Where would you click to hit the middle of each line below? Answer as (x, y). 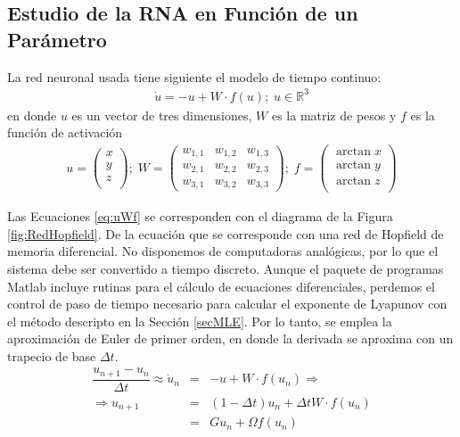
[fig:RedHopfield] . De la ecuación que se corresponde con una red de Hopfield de (226, 233)
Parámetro (57, 39)
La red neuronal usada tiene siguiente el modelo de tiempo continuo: (194, 76)
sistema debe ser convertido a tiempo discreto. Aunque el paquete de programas (226, 268)
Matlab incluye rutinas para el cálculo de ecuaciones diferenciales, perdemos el (221, 286)
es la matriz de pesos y (334, 115)
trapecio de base (52, 355)
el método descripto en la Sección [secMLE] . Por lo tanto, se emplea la (200, 321)
